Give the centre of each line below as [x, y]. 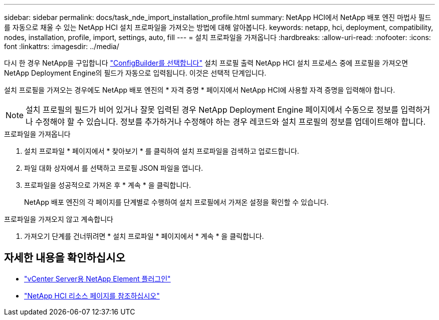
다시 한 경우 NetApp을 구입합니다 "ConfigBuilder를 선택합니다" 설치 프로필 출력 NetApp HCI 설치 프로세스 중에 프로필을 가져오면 [206, 63]
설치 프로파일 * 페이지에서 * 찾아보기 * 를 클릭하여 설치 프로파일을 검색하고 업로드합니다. [162, 151]
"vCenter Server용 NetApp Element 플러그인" [97, 278]
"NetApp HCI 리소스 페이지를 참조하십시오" [92, 295]
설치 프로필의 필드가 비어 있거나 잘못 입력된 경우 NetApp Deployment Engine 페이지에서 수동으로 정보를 [212, 110]
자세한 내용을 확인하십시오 [65, 258]
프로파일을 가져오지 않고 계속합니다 [59, 219]
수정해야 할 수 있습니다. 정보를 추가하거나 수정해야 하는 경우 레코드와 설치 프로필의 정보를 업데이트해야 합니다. [231, 122]
